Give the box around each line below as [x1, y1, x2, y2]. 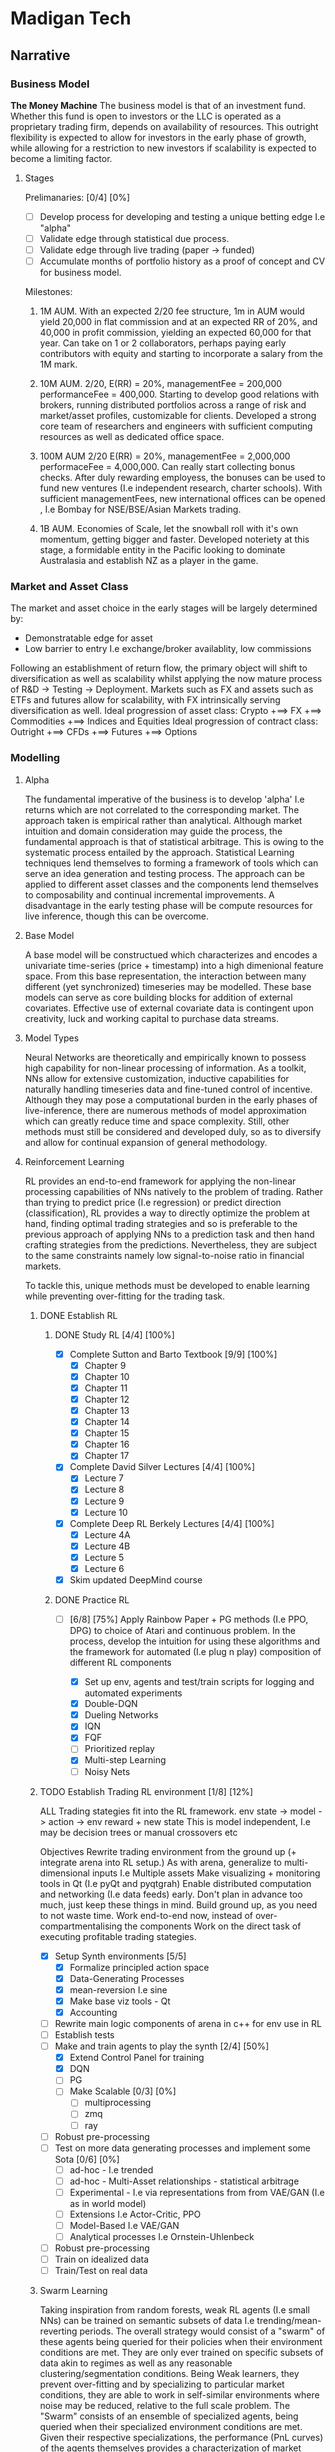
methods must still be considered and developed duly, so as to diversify [24, 1125, 322, 1137]
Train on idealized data [54, 2253, 149, 2266]
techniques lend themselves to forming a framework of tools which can [24, 857, 319, 869]
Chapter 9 [84, 1359, 127, 1371]
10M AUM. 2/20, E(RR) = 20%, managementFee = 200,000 [39, 378, 283, 390]
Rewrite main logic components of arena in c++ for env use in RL [54, 2017, 322, 2029]
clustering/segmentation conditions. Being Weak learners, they [39, 2368, 300, 2380]
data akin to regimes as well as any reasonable [39, 2357, 233, 2369]
